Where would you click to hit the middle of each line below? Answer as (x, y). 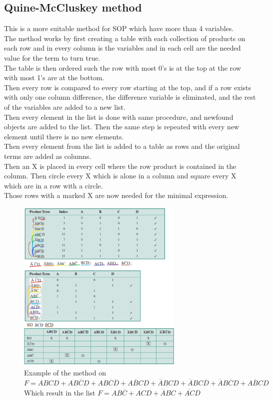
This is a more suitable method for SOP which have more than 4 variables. (119, 28)
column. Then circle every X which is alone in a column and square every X (120, 176)
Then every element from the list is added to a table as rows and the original (122, 146)
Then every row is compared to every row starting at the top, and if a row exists (128, 87)
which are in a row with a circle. (53, 185)
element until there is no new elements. (64, 136)
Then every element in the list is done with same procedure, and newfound (119, 117)
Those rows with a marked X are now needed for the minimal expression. (116, 195)
